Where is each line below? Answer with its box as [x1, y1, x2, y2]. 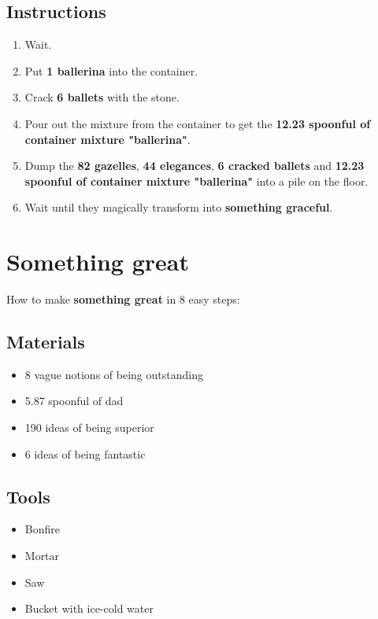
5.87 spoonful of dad [24, 392, 124, 409]
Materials [6, 330, 85, 354]
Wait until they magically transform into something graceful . [24, 199, 333, 216]
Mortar [24, 547, 60, 564]
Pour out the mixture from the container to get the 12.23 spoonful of [24, 115, 371, 131]
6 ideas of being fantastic [24, 445, 146, 462]
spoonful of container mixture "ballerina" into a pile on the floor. [24, 172, 369, 189]
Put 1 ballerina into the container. [24, 62, 198, 79]
